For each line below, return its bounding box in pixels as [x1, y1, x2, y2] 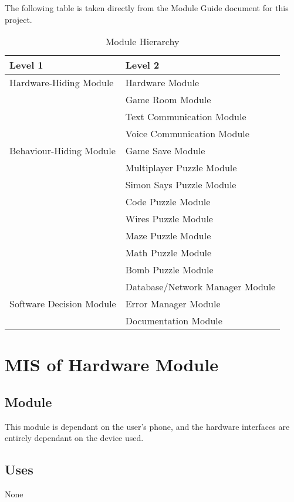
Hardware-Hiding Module [9, 76, 114, 90]
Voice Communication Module [125, 127, 249, 141]
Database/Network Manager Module [125, 280, 276, 294]
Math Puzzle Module [125, 246, 212, 260]
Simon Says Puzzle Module [125, 178, 236, 192]
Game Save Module [125, 144, 205, 158]
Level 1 [9, 58, 43, 72]
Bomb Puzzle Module [125, 263, 214, 277]
